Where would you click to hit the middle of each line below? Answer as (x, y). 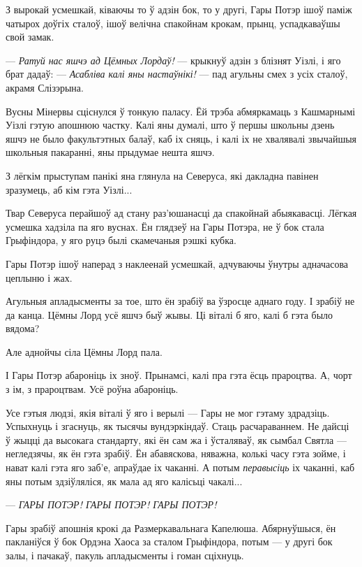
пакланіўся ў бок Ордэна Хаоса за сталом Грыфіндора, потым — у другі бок (169, 541)
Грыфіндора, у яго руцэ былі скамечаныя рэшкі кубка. (121, 240)
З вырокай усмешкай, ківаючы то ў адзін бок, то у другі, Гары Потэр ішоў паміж (179, 9)
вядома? (23, 328)
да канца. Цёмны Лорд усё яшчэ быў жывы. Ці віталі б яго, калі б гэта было (169, 314)
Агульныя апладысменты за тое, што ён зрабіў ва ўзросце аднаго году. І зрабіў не (180, 301)
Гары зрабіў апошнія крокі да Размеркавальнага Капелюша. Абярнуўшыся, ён (171, 527)
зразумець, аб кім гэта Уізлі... (69, 189)
